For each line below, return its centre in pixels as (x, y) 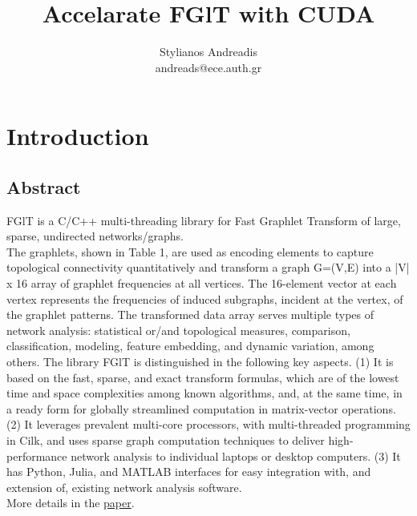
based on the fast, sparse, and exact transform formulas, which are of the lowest (203, 377)
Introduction (78, 136)
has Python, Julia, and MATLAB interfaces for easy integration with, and (189, 472)
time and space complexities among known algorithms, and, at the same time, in (204, 393)
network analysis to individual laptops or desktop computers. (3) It (236, 456)
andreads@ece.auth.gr (208, 67)
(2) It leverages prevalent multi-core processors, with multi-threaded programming (208, 424)
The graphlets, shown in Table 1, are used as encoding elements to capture (190, 251)
